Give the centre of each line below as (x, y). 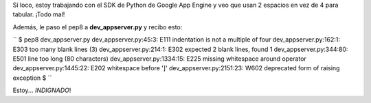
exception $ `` (32, 78)
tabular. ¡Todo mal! (39, 14)
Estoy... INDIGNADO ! (42, 90)
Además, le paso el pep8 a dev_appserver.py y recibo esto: (98, 27)
